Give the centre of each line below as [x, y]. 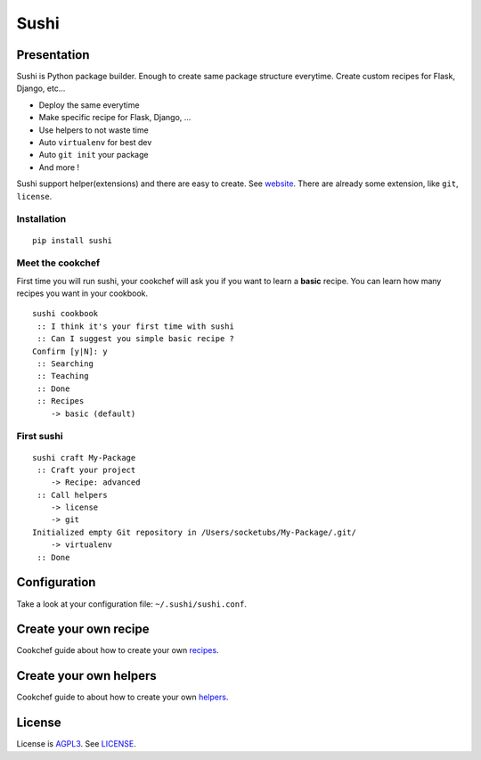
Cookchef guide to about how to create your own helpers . [122, 697]
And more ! [59, 167]
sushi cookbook [65, 314]
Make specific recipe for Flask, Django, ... [115, 118]
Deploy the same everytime [89, 105]
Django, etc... [41, 88]
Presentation [53, 55]
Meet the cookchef [58, 263]
